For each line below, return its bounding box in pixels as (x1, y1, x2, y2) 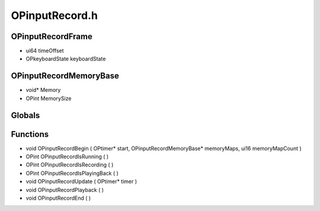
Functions (11, 129, 49, 139)
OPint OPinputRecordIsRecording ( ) (25, 161, 114, 168)
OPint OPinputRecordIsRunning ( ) (25, 153, 109, 160)
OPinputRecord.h (11, 9, 98, 22)
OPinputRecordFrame (11, 31, 93, 41)
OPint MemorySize (25, 95, 72, 102)
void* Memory (25, 87, 61, 94)
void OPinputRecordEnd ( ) (25, 194, 91, 202)
